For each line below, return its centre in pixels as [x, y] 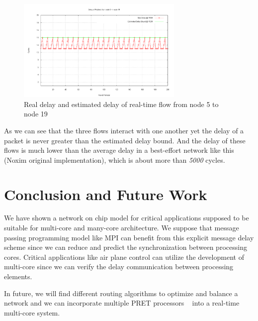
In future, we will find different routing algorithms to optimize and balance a [121, 293]
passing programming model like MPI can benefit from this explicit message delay [129, 237]
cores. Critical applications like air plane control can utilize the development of [124, 257]
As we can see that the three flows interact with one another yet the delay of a [124, 130]
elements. [18, 276]
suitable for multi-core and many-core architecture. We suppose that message [122, 228]
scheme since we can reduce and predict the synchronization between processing [126, 247]
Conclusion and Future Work [106, 194]
